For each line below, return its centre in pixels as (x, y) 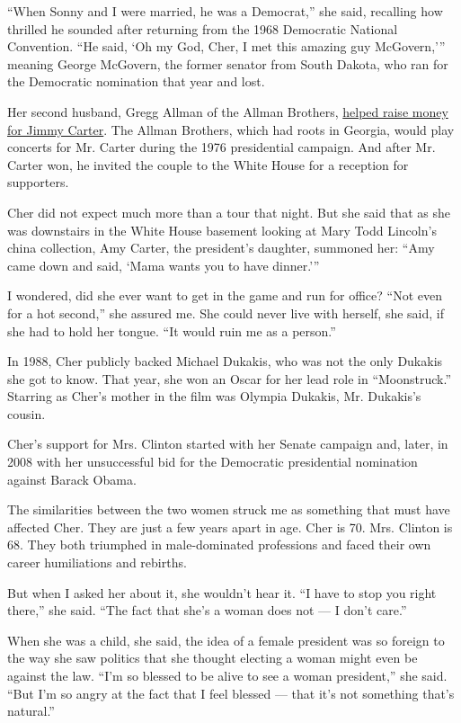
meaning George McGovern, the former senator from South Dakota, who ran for (228, 63)
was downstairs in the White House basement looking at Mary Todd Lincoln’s (222, 230)
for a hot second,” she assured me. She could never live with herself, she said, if (226, 312)
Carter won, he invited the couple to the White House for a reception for (208, 164)
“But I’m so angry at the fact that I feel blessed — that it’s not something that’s (231, 693)
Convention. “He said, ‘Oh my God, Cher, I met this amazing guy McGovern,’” (226, 46)
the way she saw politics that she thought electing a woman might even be (213, 658)
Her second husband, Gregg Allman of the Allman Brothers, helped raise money (228, 111)
